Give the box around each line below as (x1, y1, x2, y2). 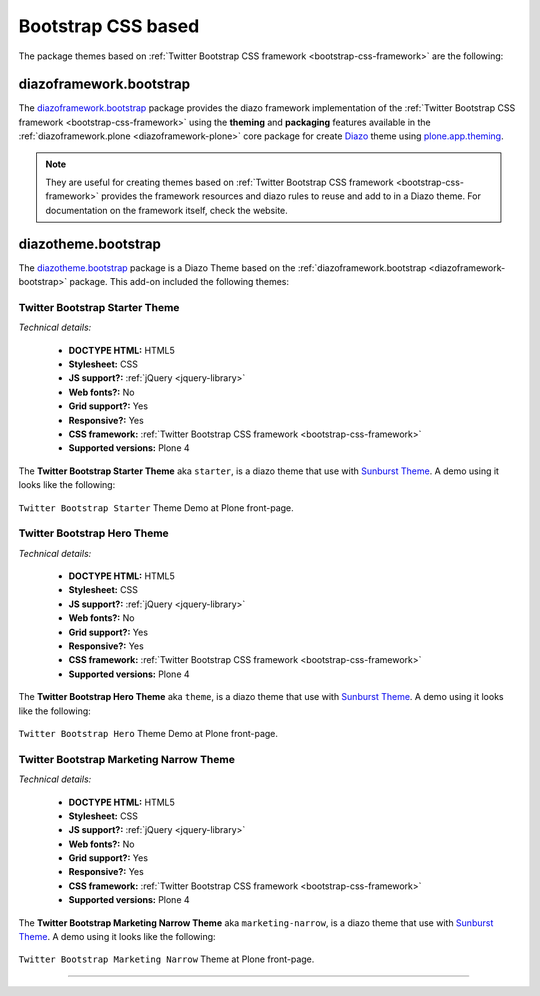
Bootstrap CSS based (18, 15, 200, 37)
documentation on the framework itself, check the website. (45, 204, 289, 216)
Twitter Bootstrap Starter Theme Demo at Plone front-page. (18, 501, 294, 514)
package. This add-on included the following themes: (69, 276, 290, 288)
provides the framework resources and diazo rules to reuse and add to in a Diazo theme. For (100, 190, 482, 202)
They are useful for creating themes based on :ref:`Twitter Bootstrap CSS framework (45, 176, 394, 189)
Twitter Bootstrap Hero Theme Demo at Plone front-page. (18, 727, 279, 739)
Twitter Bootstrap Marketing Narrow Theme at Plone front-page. (18, 953, 315, 965)
